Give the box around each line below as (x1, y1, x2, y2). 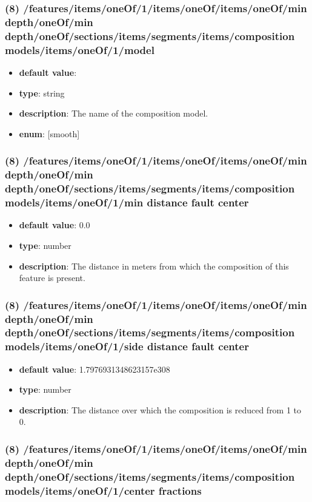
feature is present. (19, 271, 85, 284)
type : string (19, 86, 65, 99)
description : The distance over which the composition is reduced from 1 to (19, 403, 302, 416)
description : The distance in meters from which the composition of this (19, 259, 289, 272)
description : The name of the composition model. (19, 107, 208, 120)
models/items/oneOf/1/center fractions (5, 483, 202, 498)
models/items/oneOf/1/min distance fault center (5, 195, 249, 210)
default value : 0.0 (19, 219, 90, 231)
